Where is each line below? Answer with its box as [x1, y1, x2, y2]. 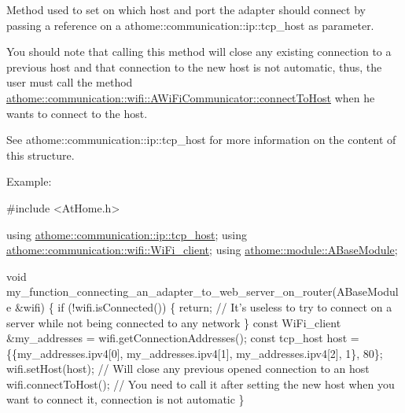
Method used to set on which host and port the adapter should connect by [6, 2, 366, 17]
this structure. [6, 146, 75, 163]
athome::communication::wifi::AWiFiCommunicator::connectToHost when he [6, 89, 375, 105]
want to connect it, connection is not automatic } [6, 391, 245, 407]
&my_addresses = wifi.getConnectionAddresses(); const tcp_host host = [6, 330, 359, 346]
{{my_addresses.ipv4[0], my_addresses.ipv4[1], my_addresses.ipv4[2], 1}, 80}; [6, 345, 383, 361]
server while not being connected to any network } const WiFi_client [6, 314, 341, 330]
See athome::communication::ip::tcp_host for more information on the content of [6, 131, 396, 148]
